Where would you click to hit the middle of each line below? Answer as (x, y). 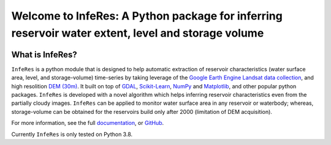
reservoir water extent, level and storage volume (138, 33)
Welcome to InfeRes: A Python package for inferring (147, 16)
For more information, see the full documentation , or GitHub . (88, 123)
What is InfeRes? (44, 55)
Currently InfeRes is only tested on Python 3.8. (72, 134)
